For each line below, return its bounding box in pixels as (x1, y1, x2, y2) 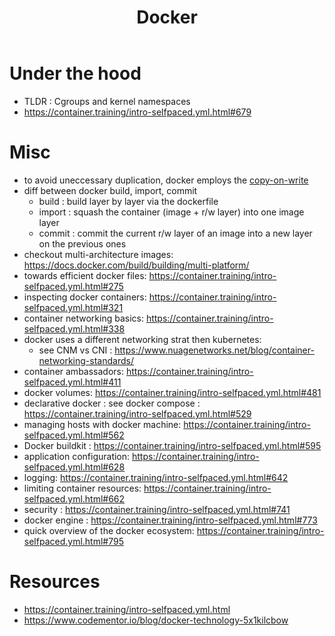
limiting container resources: (23, 482, 142, 494)
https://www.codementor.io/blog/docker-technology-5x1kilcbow (23, 614, 289, 626)
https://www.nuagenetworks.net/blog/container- (114, 344, 315, 356)
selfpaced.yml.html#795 (23, 535, 124, 547)
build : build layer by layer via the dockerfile (38, 195, 219, 207)
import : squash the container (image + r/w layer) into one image (38, 206, 305, 218)
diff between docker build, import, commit (23, 184, 198, 196)
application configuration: (23, 450, 131, 462)
